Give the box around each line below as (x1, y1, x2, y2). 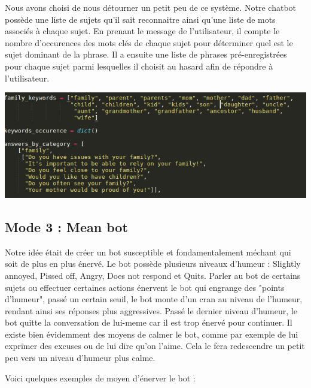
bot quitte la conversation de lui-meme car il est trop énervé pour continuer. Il (5, 316, 292, 329)
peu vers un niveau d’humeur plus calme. (5, 351, 155, 364)
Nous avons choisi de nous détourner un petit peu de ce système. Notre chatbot (5, 1, 297, 13)
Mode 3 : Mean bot (5, 217, 128, 236)
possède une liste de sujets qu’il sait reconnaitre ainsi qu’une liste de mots (5, 13, 276, 25)
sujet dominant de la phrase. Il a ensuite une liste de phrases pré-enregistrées (5, 48, 287, 61)
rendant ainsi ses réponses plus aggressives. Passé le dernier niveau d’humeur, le (5, 304, 297, 317)
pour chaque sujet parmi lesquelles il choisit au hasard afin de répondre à (5, 59, 273, 72)
